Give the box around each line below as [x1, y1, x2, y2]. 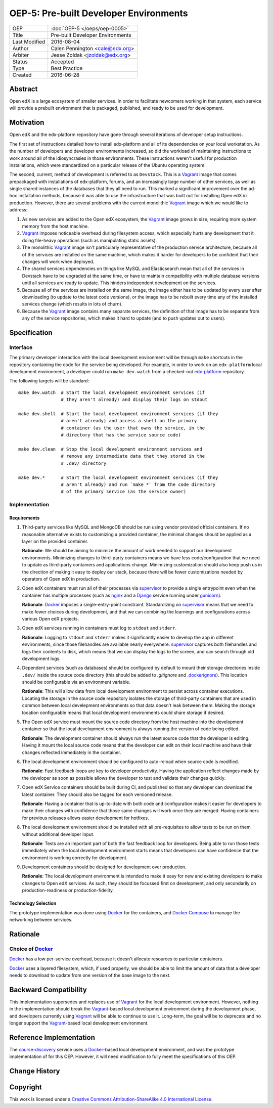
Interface [9, 344, 33, 351]
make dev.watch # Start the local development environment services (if [18, 389, 205, 395]
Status [12, 58, 28, 65]
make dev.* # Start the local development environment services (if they [18, 474, 218, 480]
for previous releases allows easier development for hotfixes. [22, 815, 149, 821]
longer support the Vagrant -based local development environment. [9, 1020, 149, 1026]
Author [12, 45, 29, 52]
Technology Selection [9, 900, 57, 906]
